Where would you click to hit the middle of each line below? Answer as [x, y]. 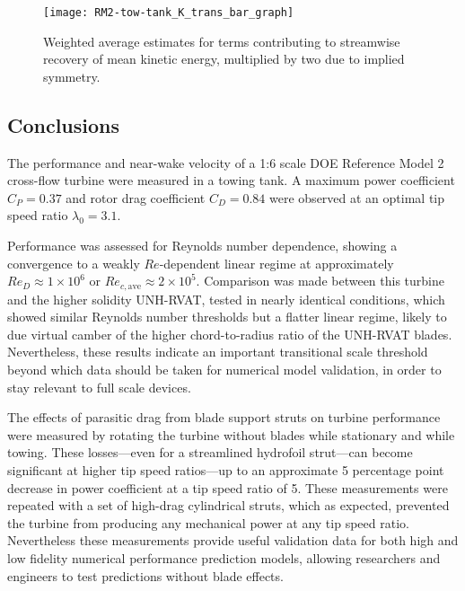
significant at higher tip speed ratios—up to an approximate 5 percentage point [226, 470]
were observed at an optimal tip [357, 197]
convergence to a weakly [74, 263]
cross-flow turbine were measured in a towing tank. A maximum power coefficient [231, 180]
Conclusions [64, 124]
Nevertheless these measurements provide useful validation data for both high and [233, 540]
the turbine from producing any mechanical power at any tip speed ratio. [208, 522]
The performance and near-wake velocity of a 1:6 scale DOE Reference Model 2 [226, 162]
